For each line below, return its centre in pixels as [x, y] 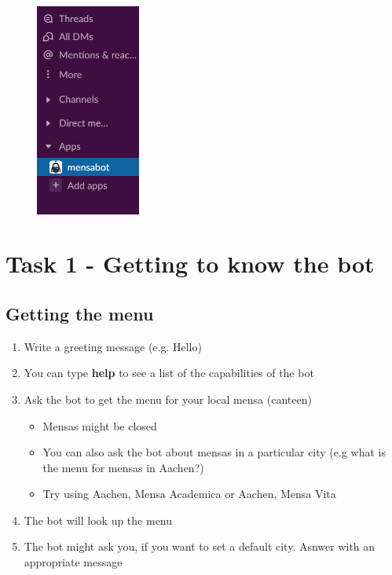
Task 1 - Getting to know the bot [190, 264]
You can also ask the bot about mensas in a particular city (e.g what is [214, 452]
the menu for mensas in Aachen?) [123, 467]
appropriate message [73, 562]
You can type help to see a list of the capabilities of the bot [169, 373]
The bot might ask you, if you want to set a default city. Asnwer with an [200, 546]
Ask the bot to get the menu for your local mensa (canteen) [168, 399]
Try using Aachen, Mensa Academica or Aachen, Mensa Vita [189, 494]
